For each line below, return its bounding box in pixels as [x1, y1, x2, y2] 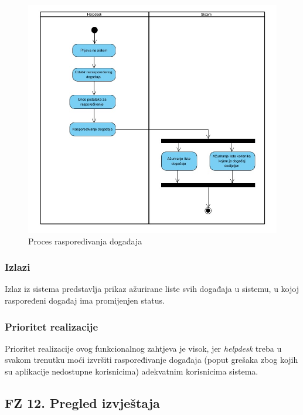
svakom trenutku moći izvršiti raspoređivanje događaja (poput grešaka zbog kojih [5, 353, 298, 366]
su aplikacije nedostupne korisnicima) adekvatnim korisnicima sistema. [5, 365, 258, 377]
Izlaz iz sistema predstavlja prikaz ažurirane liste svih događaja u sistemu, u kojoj [5, 283, 299, 295]
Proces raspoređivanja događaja [28, 234, 142, 247]
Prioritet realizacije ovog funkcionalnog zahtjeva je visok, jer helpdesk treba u [5, 342, 282, 354]
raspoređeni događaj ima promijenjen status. [5, 294, 165, 306]
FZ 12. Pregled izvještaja [5, 393, 160, 411]
